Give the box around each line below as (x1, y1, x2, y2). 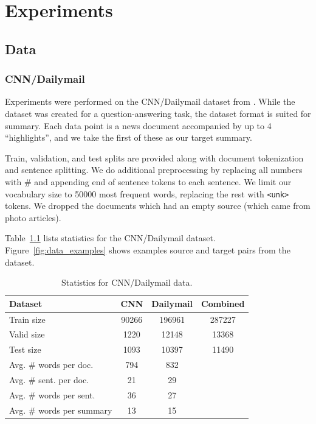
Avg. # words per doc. (9, 358, 94, 371)
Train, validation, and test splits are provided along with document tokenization (5, 151, 304, 164)
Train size (9, 313, 46, 325)
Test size (9, 343, 41, 356)
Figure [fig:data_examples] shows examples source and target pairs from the (5, 243, 290, 256)
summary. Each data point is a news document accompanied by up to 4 (5, 119, 272, 132)
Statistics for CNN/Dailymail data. (61, 276, 193, 289)
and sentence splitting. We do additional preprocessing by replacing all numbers (5, 163, 303, 176)
